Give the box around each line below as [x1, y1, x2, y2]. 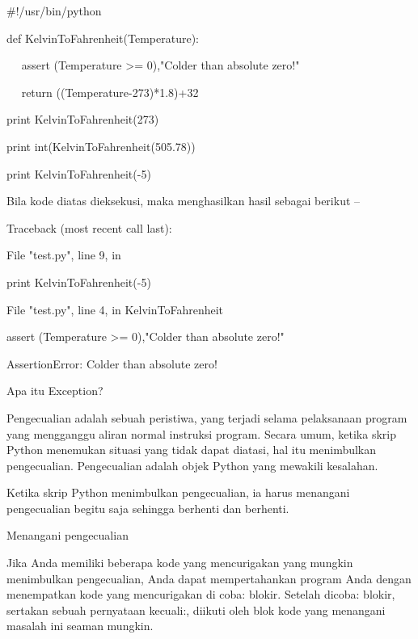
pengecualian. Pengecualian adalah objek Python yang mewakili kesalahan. [6, 456, 378, 473]
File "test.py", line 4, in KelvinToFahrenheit [6, 301, 224, 317]
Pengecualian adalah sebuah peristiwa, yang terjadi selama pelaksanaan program [6, 409, 407, 426]
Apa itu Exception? [6, 382, 103, 399]
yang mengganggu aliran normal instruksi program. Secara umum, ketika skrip [6, 425, 396, 442]
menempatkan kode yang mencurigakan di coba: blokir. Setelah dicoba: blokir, [6, 586, 395, 603]
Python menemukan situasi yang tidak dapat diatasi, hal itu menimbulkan [6, 441, 377, 458]
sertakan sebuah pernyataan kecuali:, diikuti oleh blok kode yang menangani [6, 601, 386, 618]
